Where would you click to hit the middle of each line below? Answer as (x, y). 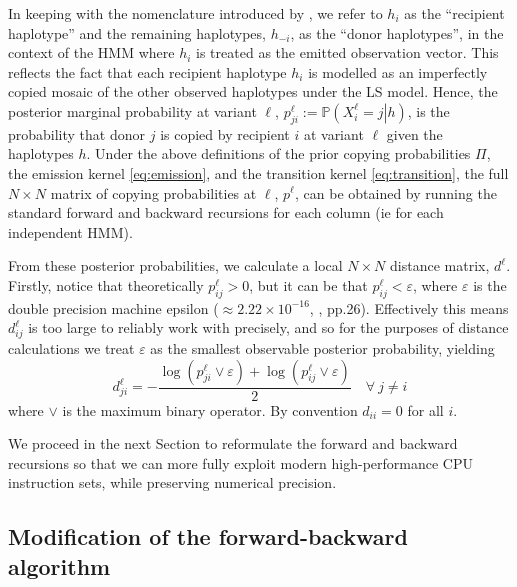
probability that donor (77, 133)
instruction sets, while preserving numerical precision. (172, 482)
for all (425, 409)
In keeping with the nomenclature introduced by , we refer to (195, 13)
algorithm (59, 565)
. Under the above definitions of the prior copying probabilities (278, 153)
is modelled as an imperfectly (398, 71)
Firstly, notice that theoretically (106, 284)
